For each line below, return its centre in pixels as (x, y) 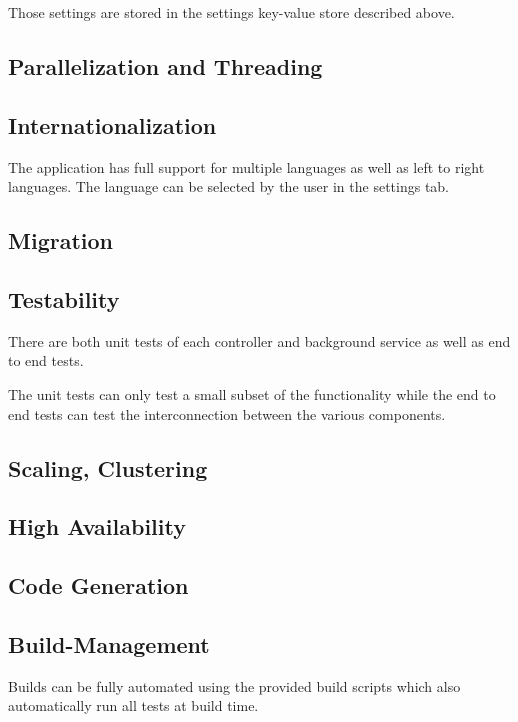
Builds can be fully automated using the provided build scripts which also (234, 685)
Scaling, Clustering (108, 467)
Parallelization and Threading (165, 65)
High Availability (97, 526)
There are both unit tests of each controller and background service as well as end (259, 340)
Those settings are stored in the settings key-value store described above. (231, 12)
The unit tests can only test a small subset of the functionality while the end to (252, 393)
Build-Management (109, 643)
